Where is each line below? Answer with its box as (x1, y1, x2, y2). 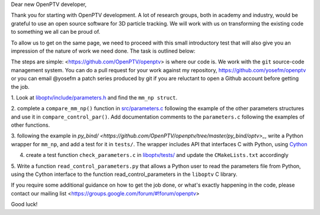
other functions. (11, 121, 50, 129)
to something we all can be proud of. (11, 28, 101, 36)
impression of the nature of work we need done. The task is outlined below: (11, 47, 196, 54)
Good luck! (11, 201, 38, 208)
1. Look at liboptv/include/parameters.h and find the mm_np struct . (11, 94, 178, 101)
